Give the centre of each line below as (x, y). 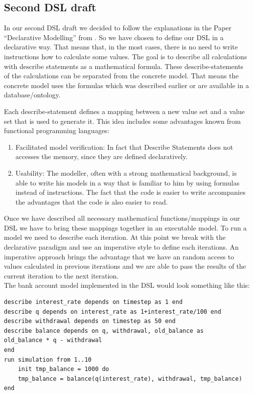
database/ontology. (32, 95)
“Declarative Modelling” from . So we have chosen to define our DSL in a (114, 37)
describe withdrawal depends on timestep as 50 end (90, 321)
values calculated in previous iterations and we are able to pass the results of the (125, 266)
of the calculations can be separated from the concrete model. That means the (121, 76)
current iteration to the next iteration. (61, 275)
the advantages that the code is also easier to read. (92, 201)
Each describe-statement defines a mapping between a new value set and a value (125, 111)
